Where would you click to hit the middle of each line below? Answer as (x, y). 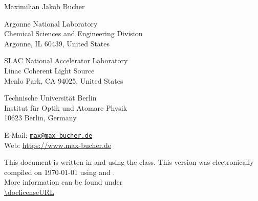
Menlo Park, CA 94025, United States (64, 80)
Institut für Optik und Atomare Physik (66, 107)
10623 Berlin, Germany (40, 118)
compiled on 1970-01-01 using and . (60, 172)
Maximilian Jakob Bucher (45, 6)
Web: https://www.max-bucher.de (58, 145)
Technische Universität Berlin (50, 98)
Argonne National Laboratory (51, 23)
